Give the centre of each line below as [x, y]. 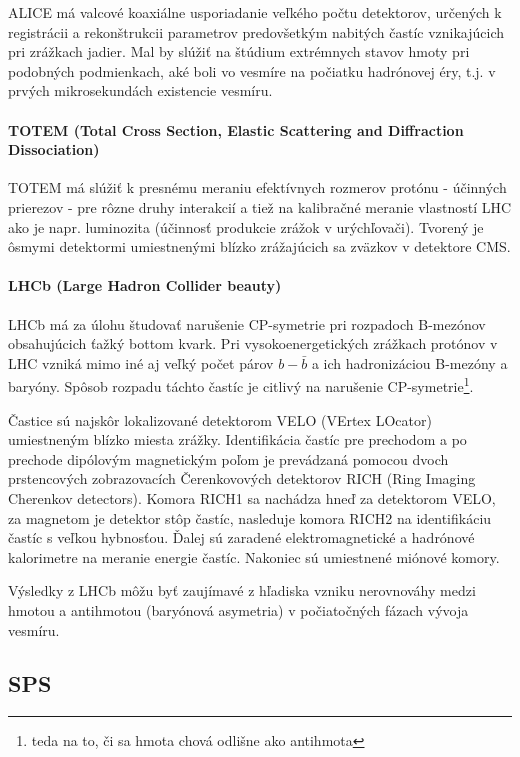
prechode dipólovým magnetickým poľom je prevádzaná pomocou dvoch [228, 458]
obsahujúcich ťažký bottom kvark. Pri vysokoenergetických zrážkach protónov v [253, 343]
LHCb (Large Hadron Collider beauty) [145, 285]
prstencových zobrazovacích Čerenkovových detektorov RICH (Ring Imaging [242, 478]
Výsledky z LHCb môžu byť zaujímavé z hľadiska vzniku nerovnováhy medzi [242, 590]
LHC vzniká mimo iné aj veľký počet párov [141, 362]
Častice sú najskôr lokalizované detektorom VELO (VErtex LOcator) [220, 419]
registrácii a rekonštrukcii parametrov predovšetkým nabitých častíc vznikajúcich [256, 31]
